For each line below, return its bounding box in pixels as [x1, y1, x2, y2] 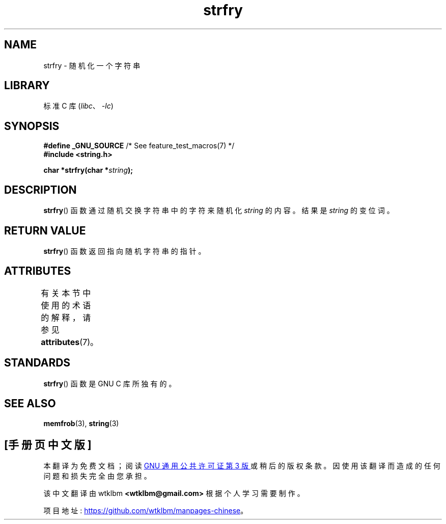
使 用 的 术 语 [41, 300, 91, 310]
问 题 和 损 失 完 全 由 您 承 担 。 [43, 471, 151, 481]
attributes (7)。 [41, 336, 99, 347]
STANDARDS [4, 356, 71, 370]
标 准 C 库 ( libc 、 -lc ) [43, 101, 114, 111]
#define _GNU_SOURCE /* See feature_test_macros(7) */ [43, 141, 235, 150]
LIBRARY [4, 79, 50, 92]
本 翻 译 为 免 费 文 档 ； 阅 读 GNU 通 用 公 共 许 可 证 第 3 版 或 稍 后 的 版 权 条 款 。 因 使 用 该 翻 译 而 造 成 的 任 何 [43, 461, 440, 470]
